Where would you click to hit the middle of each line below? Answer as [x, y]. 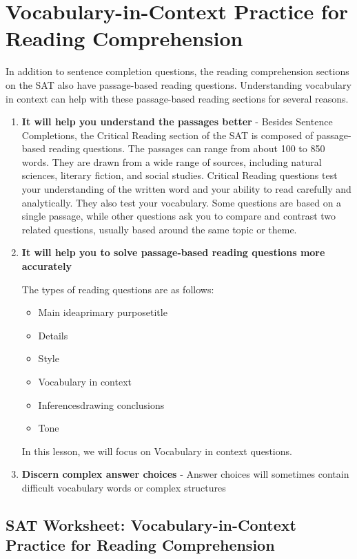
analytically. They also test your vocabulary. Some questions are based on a [182, 202]
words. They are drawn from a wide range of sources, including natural [172, 161]
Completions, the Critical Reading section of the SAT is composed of [167, 135]
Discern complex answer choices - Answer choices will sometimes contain [185, 474]
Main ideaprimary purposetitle [103, 312]
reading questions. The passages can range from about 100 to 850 [187, 148]
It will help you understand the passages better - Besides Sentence [177, 122]
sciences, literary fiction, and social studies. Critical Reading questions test [180, 175]
